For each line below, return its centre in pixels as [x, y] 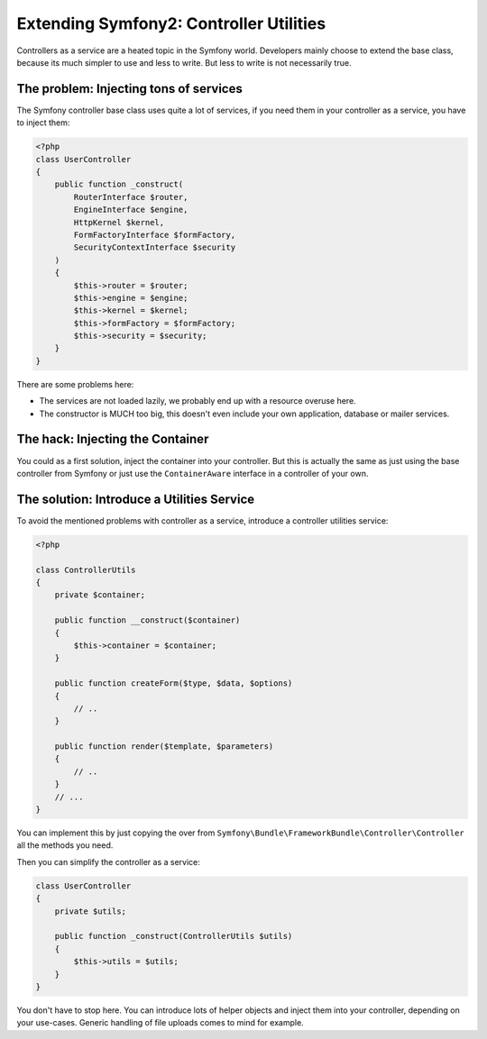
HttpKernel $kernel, [119, 222]
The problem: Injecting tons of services [129, 89]
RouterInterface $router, [131, 197]
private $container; [100, 595]
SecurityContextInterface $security [155, 247]
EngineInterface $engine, [131, 210]
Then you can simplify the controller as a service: [108, 861]
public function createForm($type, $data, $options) [174, 684]
